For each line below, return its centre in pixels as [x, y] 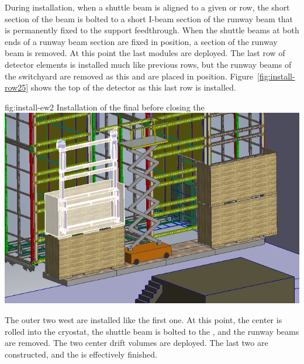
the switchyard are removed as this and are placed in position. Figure [129, 76]
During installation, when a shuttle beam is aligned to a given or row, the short [147, 7]
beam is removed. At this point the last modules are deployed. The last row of [145, 53]
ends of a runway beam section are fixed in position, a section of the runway [141, 41]
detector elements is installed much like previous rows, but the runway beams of [148, 64]
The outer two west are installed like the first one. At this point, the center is [144, 319]
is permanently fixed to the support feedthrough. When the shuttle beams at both [152, 30]
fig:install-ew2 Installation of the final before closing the [105, 107]
